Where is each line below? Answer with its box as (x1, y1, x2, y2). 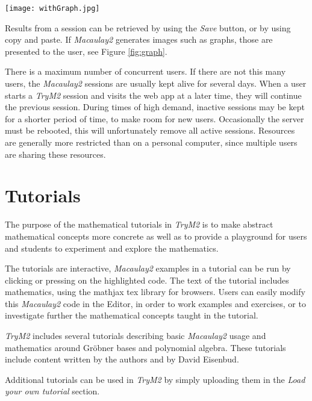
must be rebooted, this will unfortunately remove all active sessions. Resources (5, 124, 295, 137)
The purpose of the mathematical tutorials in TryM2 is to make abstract (5, 218, 273, 231)
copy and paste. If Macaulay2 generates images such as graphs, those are (5, 33, 273, 46)
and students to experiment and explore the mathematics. (5, 241, 219, 254)
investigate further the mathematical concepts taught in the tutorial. (5, 309, 258, 322)
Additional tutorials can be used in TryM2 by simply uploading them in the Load (5, 373, 305, 385)
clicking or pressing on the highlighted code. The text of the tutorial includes (5, 273, 289, 286)
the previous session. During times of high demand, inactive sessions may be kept (5, 101, 305, 113)
